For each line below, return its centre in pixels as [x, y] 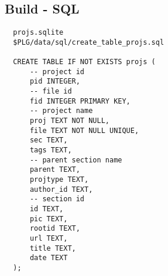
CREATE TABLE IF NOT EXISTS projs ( [84, 62]
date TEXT [49, 258]
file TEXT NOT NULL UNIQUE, [84, 130]
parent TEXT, [55, 170]
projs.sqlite [38, 33]
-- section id [57, 199]
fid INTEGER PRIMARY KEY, [80, 101]
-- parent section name [76, 160]
